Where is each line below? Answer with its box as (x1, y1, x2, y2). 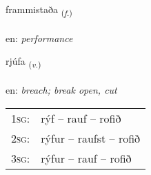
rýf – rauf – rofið (41, 110, 121, 126)
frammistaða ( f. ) (6, 2, 72, 18)
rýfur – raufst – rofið (41, 130, 141, 146)
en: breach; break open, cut (6, 83, 117, 97)
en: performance (6, 30, 73, 45)
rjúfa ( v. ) (6, 54, 41, 70)
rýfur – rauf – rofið (41, 150, 132, 166)
